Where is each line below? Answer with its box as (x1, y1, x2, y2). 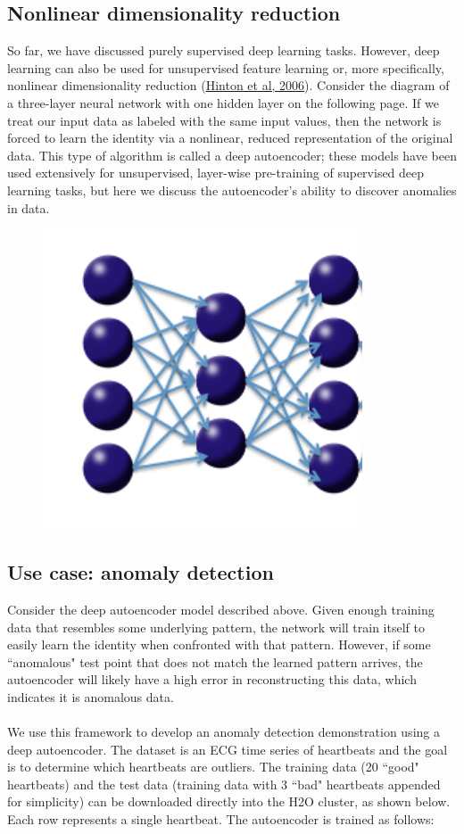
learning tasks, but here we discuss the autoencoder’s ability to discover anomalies (7, 180, 457, 199)
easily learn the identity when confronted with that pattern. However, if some (7, 635, 431, 654)
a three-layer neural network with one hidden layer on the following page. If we (7, 93, 439, 111)
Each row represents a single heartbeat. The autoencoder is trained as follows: (7, 810, 435, 829)
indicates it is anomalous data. (7, 687, 174, 706)
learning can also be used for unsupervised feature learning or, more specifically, (7, 58, 444, 77)
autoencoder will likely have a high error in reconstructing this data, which (7, 670, 417, 689)
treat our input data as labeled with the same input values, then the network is (7, 111, 442, 129)
